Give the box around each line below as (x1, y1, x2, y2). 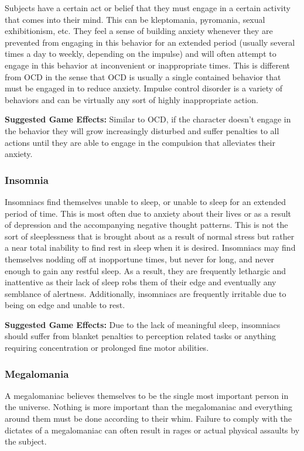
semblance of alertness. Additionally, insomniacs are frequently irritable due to (5, 287, 286, 299)
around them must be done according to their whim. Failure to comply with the (5, 412, 292, 425)
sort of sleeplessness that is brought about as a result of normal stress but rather (5, 230, 295, 242)
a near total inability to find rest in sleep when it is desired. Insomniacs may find (5, 241, 296, 254)
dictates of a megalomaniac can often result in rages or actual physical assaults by (5, 423, 300, 436)
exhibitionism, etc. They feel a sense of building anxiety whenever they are (5, 25, 273, 37)
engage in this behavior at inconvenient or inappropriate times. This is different (5, 59, 291, 71)
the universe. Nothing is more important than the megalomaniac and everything (5, 401, 293, 413)
